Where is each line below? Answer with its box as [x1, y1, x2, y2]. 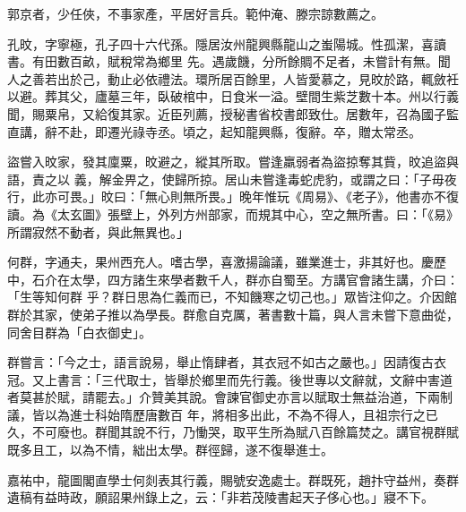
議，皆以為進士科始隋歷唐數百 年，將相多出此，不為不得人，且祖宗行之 [7, 405, 426, 423]
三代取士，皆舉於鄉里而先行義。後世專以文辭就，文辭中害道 [100, 370, 453, 388]
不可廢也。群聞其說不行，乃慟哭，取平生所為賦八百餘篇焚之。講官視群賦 [31, 422, 459, 441]
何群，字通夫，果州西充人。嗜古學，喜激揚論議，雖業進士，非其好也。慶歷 [7, 252, 446, 271]
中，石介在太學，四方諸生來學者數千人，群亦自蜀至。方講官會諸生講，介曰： [7, 269, 459, 288]
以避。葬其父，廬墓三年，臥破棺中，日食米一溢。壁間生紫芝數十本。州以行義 [7, 87, 459, 106]
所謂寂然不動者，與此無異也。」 [7, 222, 189, 241]
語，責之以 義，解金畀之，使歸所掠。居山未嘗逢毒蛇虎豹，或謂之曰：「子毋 [7, 169, 444, 188]
